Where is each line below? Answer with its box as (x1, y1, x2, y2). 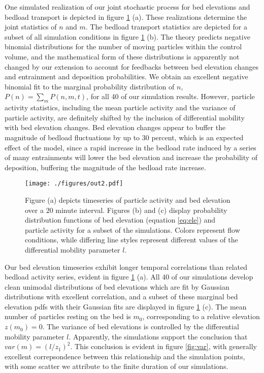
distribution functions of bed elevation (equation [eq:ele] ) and (25, 214, 216, 225)
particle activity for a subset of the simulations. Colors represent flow (25, 224, 240, 235)
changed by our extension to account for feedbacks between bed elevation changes (5, 61, 258, 72)
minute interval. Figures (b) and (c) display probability (55, 204, 227, 215)
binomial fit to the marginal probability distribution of (5, 81, 175, 91)
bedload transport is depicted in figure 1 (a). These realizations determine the (5, 11, 247, 22)
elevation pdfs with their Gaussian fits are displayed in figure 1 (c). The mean (5, 301, 247, 312)
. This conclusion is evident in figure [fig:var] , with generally (70, 341, 257, 352)
